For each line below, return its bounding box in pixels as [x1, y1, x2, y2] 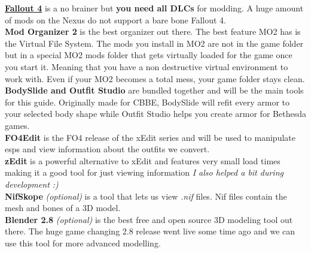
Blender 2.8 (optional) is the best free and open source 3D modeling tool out [5, 213, 293, 225]
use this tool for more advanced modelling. [5, 236, 161, 249]
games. [5, 119, 30, 131]
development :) [5, 177, 59, 190]
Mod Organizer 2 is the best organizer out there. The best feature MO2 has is [5, 25, 301, 38]
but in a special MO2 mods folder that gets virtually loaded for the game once [5, 49, 292, 61]
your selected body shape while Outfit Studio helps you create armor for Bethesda [5, 107, 306, 120]
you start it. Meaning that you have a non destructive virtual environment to [5, 60, 288, 73]
